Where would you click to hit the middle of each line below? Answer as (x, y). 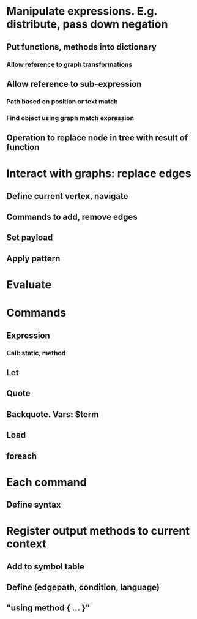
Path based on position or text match (62, 101)
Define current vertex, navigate (67, 196)
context (27, 544)
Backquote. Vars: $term (53, 414)
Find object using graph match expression (70, 118)
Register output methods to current (98, 531)
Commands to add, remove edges (72, 217)
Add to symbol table (45, 567)
